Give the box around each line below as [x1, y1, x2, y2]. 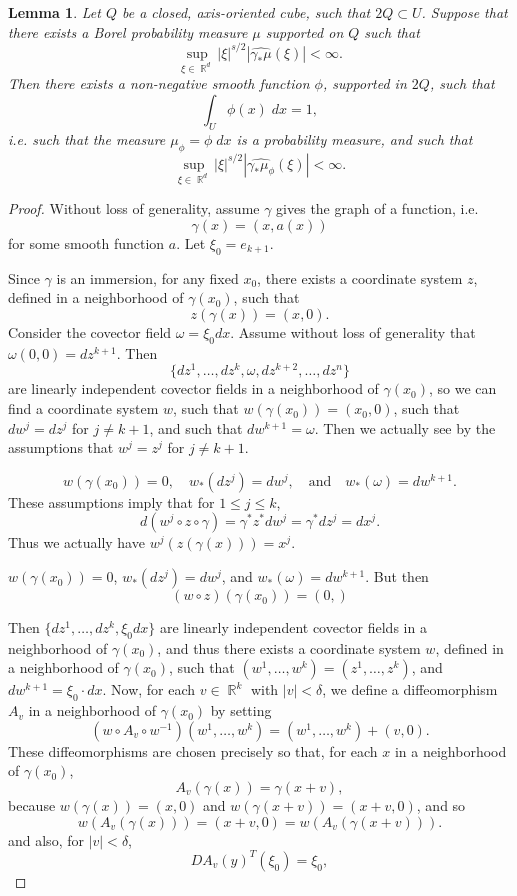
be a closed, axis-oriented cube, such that [121, 2, 371, 22]
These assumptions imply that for [8, 491, 215, 512]
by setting [210, 700, 272, 721]
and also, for [8, 829, 84, 850]
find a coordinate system [8, 398, 159, 419]
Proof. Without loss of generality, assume [8, 198, 260, 219]
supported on [265, 21, 344, 42]
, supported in [322, 73, 407, 94]
